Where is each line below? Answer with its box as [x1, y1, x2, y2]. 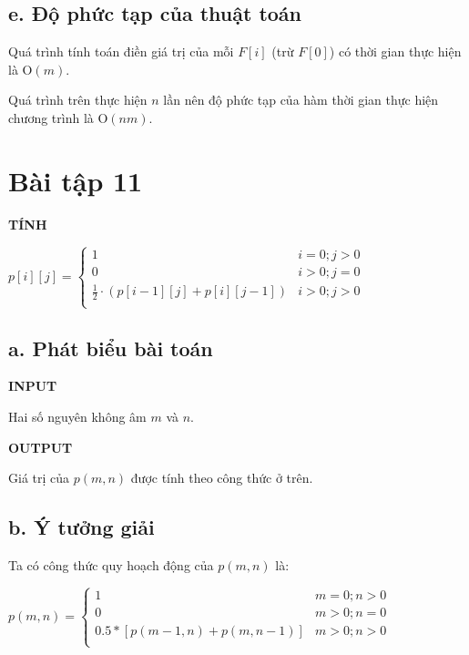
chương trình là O [8, 107, 108, 127]
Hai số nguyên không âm [8, 407, 147, 426]
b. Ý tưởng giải [8, 513, 155, 541]
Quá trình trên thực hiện [8, 90, 148, 109]
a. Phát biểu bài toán [8, 333, 213, 362]
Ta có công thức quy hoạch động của [8, 556, 214, 575]
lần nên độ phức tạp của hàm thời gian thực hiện [163, 90, 439, 109]
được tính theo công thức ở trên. [130, 468, 313, 487]
